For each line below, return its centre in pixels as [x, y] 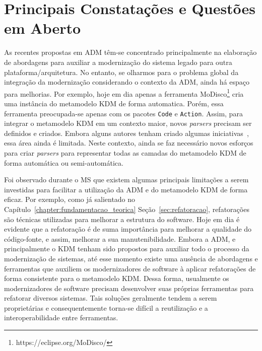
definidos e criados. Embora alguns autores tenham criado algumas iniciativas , [126, 133]
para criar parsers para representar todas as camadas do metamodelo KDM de [125, 152]
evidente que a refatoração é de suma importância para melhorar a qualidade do [128, 229]
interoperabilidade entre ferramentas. [61, 318]
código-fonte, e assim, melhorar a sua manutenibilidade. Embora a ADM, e [120, 238]
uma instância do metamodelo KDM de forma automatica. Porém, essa [114, 103]
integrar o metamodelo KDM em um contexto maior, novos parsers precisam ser [128, 123]
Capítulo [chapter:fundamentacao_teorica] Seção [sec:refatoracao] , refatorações [127, 209]
